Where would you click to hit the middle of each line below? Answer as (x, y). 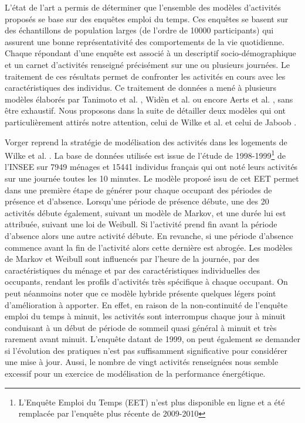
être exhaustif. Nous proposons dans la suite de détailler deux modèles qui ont (145, 110)
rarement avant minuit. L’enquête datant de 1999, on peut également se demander (152, 339)
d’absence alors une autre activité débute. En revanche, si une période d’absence (149, 235)
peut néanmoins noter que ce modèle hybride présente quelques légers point (140, 293)
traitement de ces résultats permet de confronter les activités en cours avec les (145, 76)
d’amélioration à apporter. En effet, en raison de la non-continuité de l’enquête (146, 304)
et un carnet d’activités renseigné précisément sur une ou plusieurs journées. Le (147, 64)
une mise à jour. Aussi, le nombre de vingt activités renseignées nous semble (142, 362)
